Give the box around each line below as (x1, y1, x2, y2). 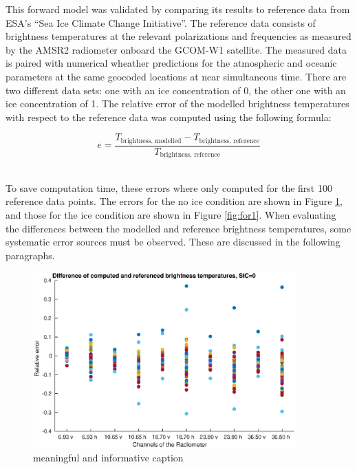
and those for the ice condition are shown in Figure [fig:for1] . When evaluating (6, 208, 336, 222)
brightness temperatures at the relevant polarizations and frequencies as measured (6, 29, 351, 43)
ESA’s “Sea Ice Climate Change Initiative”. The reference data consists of (6, 15, 316, 30)
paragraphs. (6, 248, 55, 262)
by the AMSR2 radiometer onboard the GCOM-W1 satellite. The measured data (6, 42, 347, 56)
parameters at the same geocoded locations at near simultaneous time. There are (6, 69, 347, 83)
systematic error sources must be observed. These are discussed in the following (6, 235, 340, 249)
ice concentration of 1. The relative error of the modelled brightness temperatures (6, 96, 349, 111)
